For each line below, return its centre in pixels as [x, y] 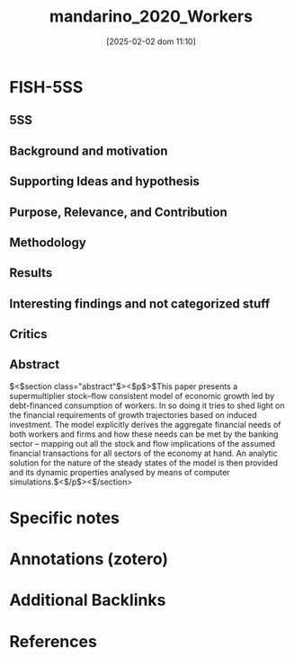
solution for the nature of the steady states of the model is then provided [144, 462]
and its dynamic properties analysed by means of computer [120, 472]
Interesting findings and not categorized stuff [140, 303]
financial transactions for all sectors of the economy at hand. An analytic [143, 453]
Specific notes [64, 518]
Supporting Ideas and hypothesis [105, 182]
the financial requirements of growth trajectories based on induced [134, 414]
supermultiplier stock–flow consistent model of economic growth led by [142, 395]
